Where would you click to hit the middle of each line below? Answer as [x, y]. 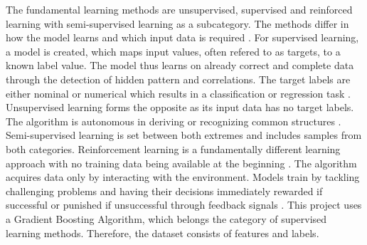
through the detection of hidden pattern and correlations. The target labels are [178, 79]
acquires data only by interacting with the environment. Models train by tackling [183, 177]
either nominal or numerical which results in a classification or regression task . [178, 93]
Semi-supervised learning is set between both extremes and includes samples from [184, 135]
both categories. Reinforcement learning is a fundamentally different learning [173, 148]
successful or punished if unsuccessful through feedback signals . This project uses [184, 205]
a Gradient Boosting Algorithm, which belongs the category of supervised [166, 218]
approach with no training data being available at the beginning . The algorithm [181, 163]
